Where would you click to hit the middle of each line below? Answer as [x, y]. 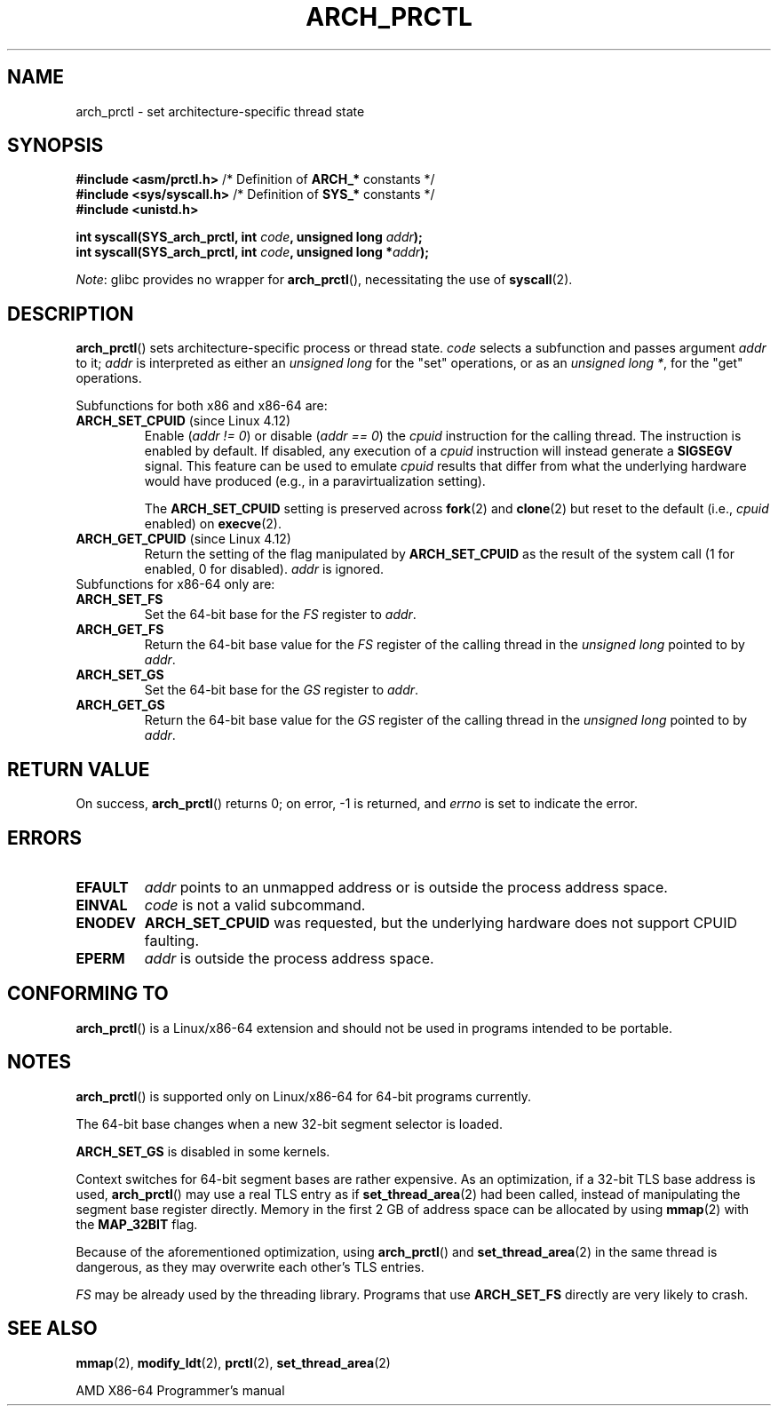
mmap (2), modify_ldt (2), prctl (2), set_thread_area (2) [233, 1362]
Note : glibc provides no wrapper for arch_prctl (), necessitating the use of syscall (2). [324, 280]
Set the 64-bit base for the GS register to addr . [282, 690]
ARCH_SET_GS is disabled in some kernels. [203, 1151]
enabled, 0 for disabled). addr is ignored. [264, 569]
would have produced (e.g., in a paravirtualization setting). [315, 481]
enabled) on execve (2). [213, 524]
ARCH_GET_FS [120, 630]
